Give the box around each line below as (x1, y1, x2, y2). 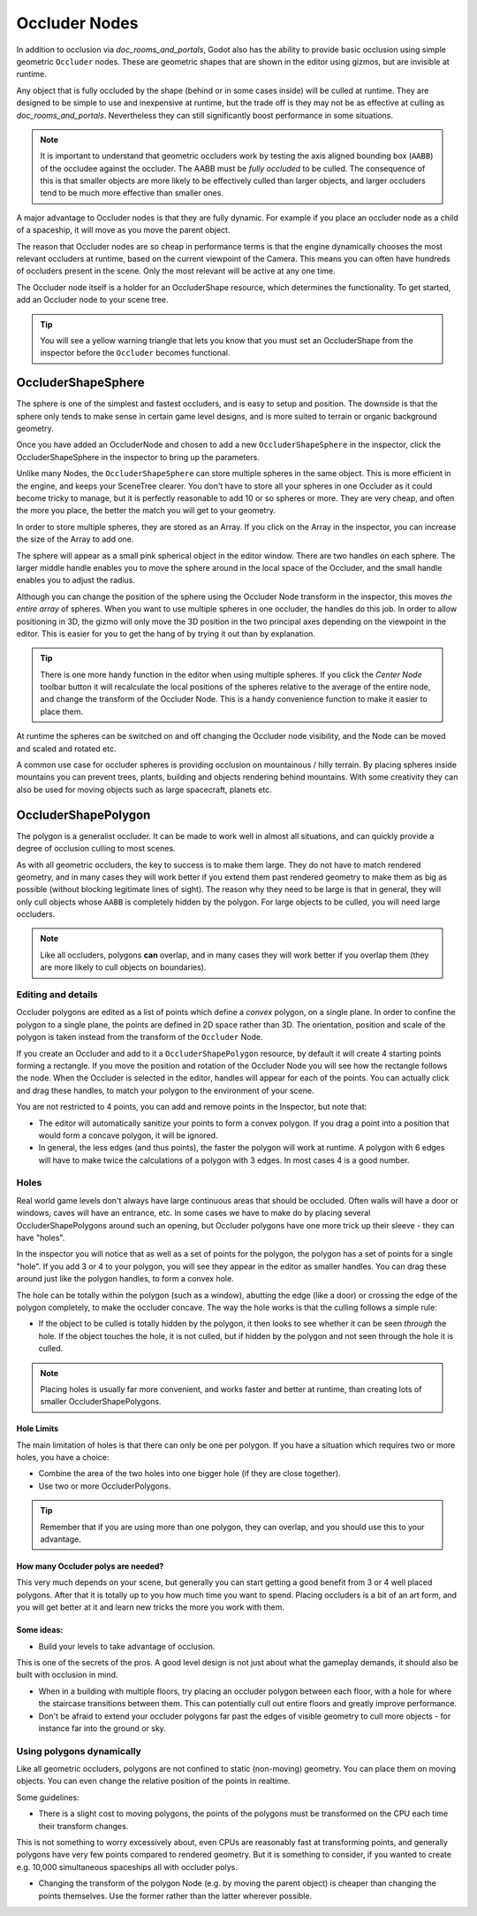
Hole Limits (16, 1423, 59, 1434)
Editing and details (16, 989, 99, 1000)
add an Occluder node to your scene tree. (16, 295, 169, 305)
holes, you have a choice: (16, 1452, 110, 1463)
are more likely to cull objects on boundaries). (40, 962, 207, 973)
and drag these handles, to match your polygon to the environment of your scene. (16, 1085, 314, 1096)
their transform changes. (38, 1820, 129, 1831)
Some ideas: (16, 1625, 64, 1635)
